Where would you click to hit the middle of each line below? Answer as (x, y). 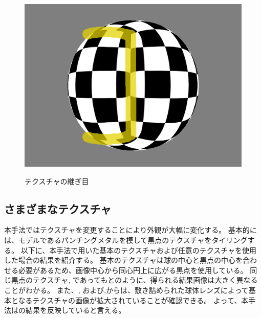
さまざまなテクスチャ (58, 208)
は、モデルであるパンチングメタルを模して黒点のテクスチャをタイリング (126, 240)
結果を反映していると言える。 (75, 310)
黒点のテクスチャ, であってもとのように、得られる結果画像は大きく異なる (134, 280)
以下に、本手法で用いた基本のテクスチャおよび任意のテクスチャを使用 (139, 250)
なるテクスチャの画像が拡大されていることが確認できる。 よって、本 (133, 300)
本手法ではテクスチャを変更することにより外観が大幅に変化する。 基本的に (130, 230)
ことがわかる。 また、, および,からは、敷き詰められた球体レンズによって (126, 290)
